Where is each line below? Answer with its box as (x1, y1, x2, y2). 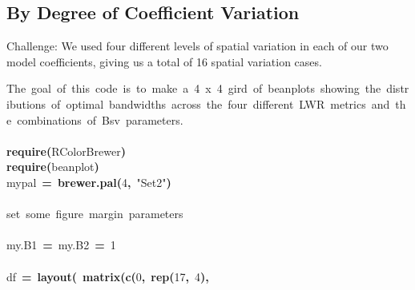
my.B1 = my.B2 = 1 (6, 236, 116, 253)
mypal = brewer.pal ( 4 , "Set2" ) (6, 173, 171, 190)
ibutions (6, 95, 46, 112)
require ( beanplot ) (6, 158, 99, 175)
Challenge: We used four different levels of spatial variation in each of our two (6, 38, 389, 54)
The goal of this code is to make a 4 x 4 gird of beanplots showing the (6, 80, 381, 97)
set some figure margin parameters (6, 205, 183, 222)
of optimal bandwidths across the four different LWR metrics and (51, 95, 390, 112)
